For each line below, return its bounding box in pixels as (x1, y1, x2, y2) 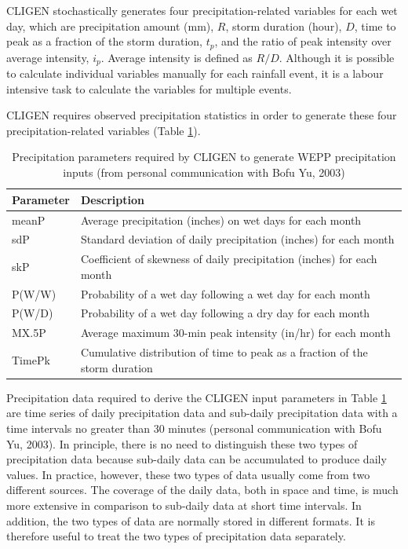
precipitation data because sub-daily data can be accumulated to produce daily (6, 451, 387, 467)
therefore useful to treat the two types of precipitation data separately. (6, 528, 346, 544)
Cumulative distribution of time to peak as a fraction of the (80, 344, 368, 361)
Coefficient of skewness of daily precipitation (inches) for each (80, 251, 377, 267)
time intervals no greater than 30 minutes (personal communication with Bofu (6, 420, 382, 437)
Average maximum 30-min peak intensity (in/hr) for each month (80, 324, 391, 341)
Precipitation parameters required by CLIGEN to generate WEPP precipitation (12, 148, 396, 165)
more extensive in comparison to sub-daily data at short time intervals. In (6, 497, 362, 513)
